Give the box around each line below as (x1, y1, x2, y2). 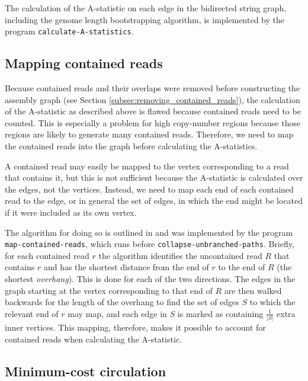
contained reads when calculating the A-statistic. (5, 332, 182, 345)
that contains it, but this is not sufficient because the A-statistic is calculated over (5, 171, 303, 184)
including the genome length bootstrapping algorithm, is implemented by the (5, 13, 284, 25)
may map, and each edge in (68, 307, 167, 319)
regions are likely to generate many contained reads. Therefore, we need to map (5, 128, 294, 140)
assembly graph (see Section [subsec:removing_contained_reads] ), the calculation (5, 93, 300, 105)
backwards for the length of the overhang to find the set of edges (5, 296, 239, 308)
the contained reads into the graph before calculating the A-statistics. (5, 140, 258, 152)
